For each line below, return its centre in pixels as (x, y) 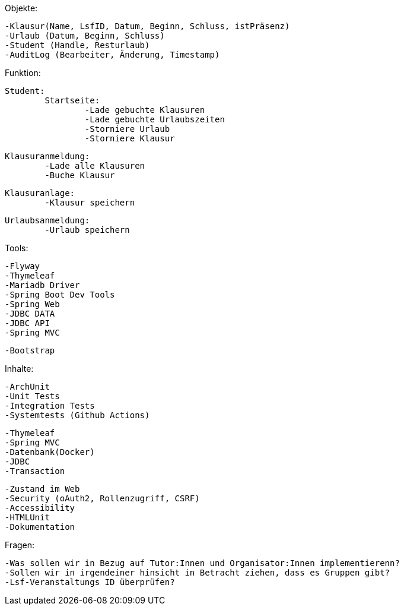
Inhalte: (19, 369)
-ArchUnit (27, 387)
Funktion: (23, 73)
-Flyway (23, 266)
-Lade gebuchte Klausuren (145, 110)
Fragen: (20, 545)
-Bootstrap (30, 350)
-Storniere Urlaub (127, 129)
